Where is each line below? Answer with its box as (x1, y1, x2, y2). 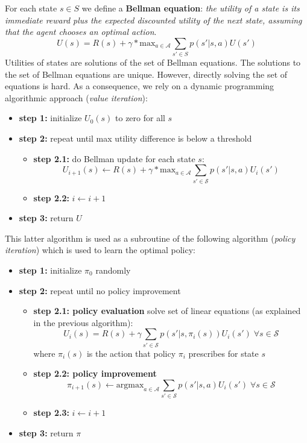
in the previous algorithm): (33, 316, 133, 328)
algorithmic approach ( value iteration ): (5, 91, 148, 104)
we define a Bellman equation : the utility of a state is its (81, 2, 300, 14)
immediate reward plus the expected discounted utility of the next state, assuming (5, 13, 302, 26)
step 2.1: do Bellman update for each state (33, 152, 195, 165)
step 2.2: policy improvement (33, 367, 157, 380)
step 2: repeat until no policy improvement (19, 284, 181, 297)
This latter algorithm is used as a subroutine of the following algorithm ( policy (5, 231, 296, 244)
